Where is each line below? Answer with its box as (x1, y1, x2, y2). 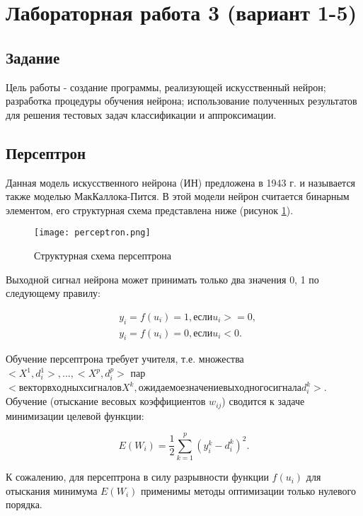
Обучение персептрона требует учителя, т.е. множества (6, 351, 244, 366)
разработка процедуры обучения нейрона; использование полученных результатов (6, 93, 357, 108)
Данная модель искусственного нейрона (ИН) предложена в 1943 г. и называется (6, 175, 356, 189)
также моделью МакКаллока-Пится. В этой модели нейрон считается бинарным (6, 189, 350, 204)
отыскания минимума (6, 483, 98, 498)
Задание (6, 46, 60, 68)
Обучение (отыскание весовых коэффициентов (6, 394, 206, 409)
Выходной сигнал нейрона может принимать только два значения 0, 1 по (6, 271, 319, 286)
